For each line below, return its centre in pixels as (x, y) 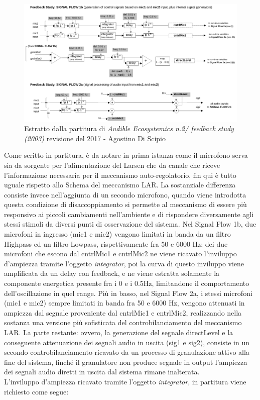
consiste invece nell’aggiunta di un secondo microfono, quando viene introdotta (125, 194)
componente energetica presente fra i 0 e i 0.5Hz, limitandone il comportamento (127, 283)
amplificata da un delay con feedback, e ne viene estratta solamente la (112, 273)
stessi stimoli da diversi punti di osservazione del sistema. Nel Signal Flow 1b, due (130, 224)
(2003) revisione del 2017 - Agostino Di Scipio (95, 138)
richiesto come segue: (36, 391)
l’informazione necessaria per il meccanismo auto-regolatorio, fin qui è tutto (120, 175)
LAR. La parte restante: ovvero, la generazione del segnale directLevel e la (119, 332)
